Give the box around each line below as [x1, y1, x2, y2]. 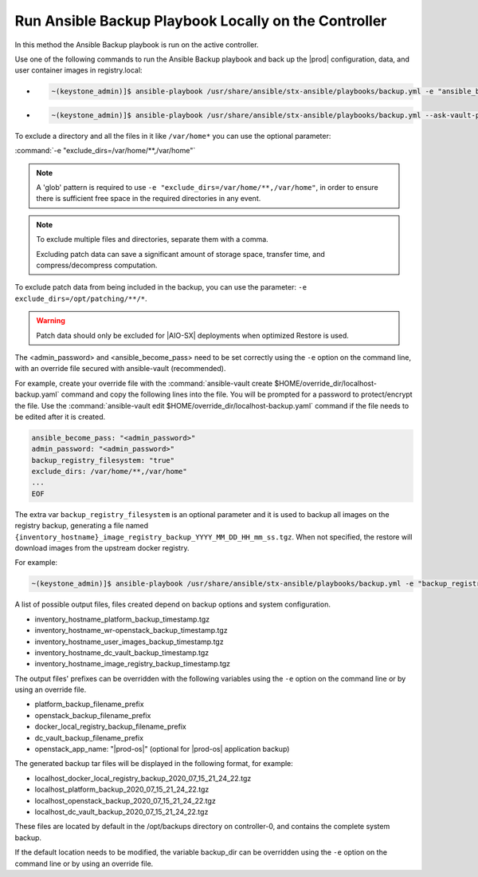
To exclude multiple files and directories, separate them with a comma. [36, 235, 268, 244]
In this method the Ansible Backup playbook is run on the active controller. [14, 40, 259, 49]
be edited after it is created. [14, 412, 106, 421]
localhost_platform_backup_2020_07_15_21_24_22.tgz [34, 784, 210, 794]
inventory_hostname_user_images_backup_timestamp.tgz [34, 637, 224, 646]
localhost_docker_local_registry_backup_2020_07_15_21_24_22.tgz [34, 773, 252, 783]
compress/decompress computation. [36, 260, 158, 270]
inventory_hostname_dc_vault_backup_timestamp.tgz [34, 647, 210, 658]
